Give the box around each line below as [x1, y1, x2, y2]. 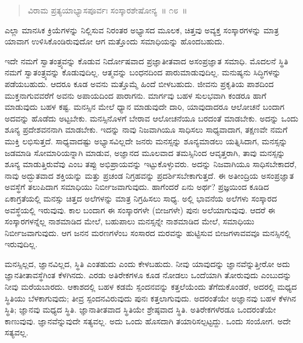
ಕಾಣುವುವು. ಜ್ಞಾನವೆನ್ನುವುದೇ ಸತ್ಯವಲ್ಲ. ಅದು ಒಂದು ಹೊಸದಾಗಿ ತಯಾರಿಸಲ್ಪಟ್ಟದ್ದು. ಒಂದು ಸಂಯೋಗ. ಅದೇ [5, 314, 291, 327]
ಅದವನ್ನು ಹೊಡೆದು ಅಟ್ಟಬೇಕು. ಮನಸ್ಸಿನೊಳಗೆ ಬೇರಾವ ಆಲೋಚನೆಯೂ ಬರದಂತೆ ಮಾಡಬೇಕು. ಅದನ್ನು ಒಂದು [5, 112, 298, 124]
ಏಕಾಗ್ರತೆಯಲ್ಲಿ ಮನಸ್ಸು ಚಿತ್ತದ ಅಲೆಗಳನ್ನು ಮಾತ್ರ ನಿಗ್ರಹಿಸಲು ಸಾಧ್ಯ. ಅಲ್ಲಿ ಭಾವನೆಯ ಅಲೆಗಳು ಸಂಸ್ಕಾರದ [5, 192, 277, 204]
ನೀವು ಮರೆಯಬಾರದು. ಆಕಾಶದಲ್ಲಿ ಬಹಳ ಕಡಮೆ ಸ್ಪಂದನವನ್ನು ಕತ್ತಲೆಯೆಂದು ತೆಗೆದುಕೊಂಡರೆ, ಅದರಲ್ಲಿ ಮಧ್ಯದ [5, 280, 297, 293]
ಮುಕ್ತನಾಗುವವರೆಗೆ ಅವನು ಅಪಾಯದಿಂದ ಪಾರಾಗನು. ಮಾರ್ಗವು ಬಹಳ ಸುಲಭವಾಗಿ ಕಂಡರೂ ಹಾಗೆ [5, 89, 267, 101]
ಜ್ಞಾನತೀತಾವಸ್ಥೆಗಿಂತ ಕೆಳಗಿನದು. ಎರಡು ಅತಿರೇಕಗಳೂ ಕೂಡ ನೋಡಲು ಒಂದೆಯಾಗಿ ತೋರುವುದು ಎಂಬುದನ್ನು [5, 269, 292, 281]
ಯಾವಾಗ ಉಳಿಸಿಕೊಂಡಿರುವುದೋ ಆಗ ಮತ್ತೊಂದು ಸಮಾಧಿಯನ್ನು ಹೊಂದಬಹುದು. [5, 35, 225, 47]
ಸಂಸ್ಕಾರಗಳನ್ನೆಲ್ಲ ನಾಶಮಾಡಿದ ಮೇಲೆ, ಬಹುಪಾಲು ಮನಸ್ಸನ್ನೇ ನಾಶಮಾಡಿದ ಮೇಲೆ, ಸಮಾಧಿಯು [5, 215, 255, 227]
